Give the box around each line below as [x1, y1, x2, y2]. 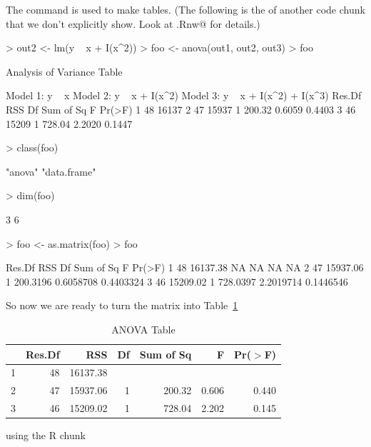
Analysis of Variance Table [6, 64, 123, 79]
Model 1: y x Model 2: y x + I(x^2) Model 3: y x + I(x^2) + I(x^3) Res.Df [6, 88, 362, 103]
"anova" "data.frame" [6, 164, 96, 179]
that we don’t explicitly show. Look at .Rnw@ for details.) [6, 16, 260, 31]
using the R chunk [6, 428, 86, 443]
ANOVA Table [111, 321, 176, 336]
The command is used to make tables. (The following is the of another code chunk [6, 2, 365, 16]
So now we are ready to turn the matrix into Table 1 [6, 298, 238, 313]
